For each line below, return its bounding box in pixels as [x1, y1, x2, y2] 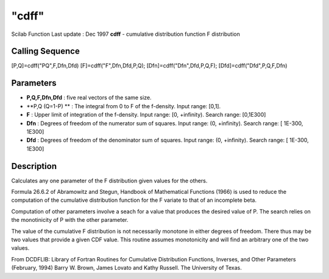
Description [11, 161, 57, 171]
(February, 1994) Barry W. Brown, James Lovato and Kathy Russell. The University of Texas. [11, 264, 242, 272]
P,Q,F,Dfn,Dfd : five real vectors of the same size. [26, 94, 152, 102]
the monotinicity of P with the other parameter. [11, 216, 129, 224]
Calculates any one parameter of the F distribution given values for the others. [11, 177, 208, 184]
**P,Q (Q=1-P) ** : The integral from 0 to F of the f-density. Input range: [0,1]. [26, 102, 221, 109]
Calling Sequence [11, 46, 80, 57]
